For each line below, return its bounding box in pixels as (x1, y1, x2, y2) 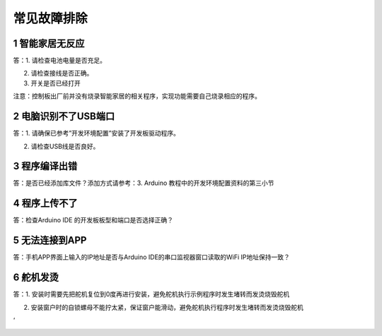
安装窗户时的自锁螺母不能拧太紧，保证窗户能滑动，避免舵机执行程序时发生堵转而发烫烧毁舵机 (30, 303, 303, 311)
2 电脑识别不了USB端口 (13, 110, 115, 123)
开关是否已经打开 (30, 78, 81, 88)
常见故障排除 (13, 11, 88, 26)
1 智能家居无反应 (13, 37, 85, 49)
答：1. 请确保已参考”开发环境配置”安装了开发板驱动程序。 (13, 129, 180, 138)
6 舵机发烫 (13, 272, 59, 284)
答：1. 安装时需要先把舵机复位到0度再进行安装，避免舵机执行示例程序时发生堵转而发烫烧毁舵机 (13, 290, 290, 299)
